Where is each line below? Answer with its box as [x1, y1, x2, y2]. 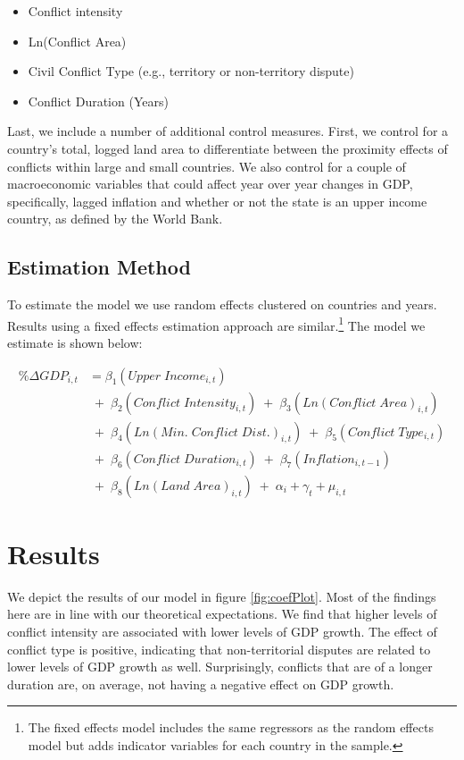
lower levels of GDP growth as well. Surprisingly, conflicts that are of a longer [7, 657, 433, 676]
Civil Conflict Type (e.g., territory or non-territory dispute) [28, 62, 354, 80]
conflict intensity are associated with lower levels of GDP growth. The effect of [7, 622, 437, 641]
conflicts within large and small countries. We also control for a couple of [7, 156, 406, 175]
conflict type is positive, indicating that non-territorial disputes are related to [7, 639, 431, 658]
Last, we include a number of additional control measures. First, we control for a [7, 122, 449, 140]
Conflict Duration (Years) [28, 91, 169, 110]
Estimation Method [7, 253, 191, 281]
